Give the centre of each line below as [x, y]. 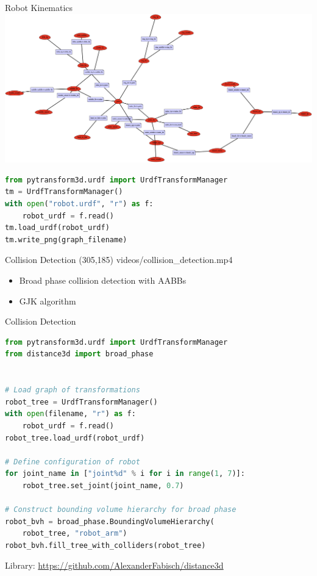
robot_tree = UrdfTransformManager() [81, 402]
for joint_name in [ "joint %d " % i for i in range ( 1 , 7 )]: [125, 474]
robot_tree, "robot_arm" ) [75, 534]
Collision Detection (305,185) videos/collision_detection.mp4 [119, 260]
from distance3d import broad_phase [79, 354]
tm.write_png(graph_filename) [66, 239]
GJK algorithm [48, 301]
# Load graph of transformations [73, 390]
